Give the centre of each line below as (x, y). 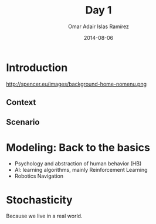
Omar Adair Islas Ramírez (99, 26)
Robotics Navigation (39, 176)
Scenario (23, 122)
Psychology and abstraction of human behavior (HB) (78, 164)
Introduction (37, 67)
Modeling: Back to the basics (78, 147)
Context (21, 102)
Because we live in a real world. (44, 216)
